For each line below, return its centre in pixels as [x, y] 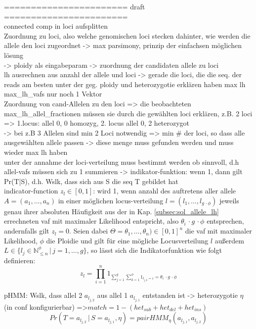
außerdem [229, 240]
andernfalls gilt [27, 231]
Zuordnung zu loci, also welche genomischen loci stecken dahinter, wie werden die [127, 35]
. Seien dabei [89, 231]
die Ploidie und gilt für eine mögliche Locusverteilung [127, 240]
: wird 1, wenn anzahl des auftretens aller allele [165, 191]
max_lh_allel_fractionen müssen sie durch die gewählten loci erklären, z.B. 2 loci [128, 113]
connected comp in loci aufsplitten [56, 26]
